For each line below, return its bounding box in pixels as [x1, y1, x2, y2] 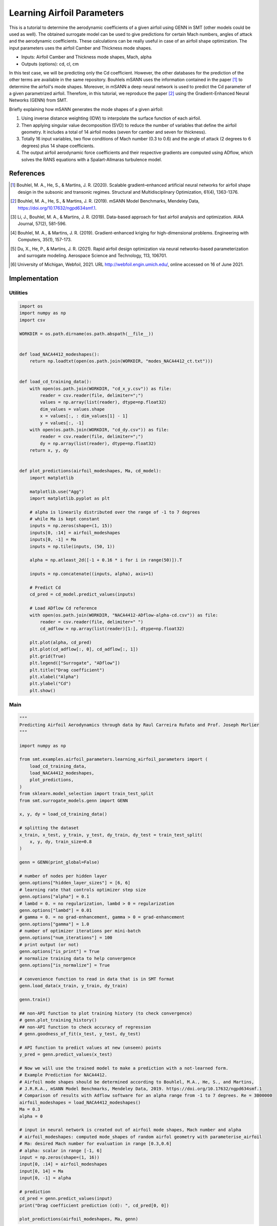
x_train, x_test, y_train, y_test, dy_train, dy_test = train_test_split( [19, 832, 203, 838]
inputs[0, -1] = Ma [29, 537, 77, 542]
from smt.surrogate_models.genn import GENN [19, 797, 128, 803]
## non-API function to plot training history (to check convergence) [19, 1010, 193, 1016]
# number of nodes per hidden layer [19, 873, 108, 879]
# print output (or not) [19, 942, 79, 947]
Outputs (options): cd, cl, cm [21, 61, 79, 67]
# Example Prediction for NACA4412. [19, 1072, 108, 1078]
